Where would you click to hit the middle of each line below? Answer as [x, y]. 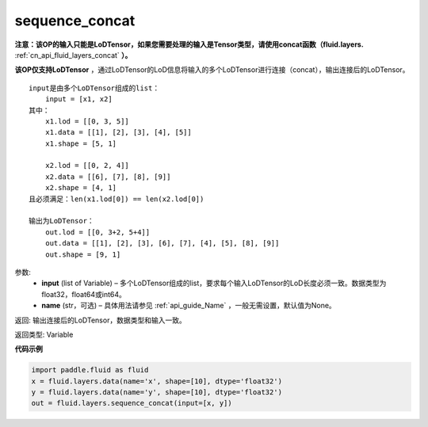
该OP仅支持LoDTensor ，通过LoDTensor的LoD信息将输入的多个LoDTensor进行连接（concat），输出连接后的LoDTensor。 [212, 70]
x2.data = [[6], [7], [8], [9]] [108, 177]
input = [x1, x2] [78, 99]
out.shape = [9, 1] [83, 254]
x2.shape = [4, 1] [81, 188]
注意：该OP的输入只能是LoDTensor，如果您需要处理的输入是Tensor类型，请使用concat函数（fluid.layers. [189, 44]
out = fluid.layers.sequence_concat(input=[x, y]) [132, 403]
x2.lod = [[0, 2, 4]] [87, 166]
